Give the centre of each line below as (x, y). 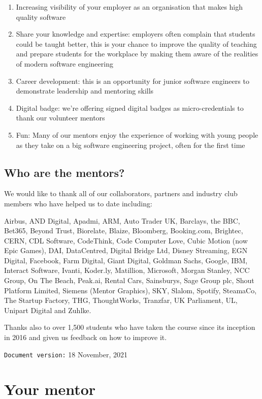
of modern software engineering (64, 63)
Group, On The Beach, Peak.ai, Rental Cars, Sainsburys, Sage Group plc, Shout (129, 280)
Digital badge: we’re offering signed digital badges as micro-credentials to (130, 108)
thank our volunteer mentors (60, 118)
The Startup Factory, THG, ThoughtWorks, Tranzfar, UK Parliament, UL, (121, 300)
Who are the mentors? (64, 172)
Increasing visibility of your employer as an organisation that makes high (129, 7)
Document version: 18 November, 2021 (66, 354)
